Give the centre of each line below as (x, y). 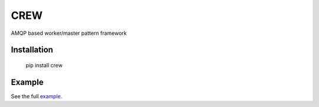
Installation (32, 50)
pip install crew (44, 65)
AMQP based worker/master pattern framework (69, 33)
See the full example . (37, 96)
